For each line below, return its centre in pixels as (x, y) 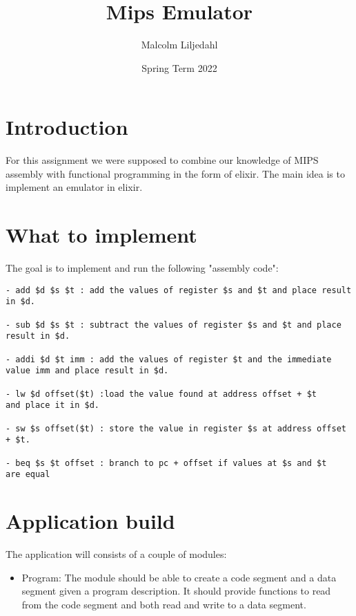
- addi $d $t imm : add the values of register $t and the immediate (169, 359)
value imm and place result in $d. (87, 371)
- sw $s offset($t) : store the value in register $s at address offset (176, 428)
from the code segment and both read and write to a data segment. (164, 604)
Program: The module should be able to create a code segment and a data (179, 577)
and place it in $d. (53, 405)
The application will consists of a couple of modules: (116, 554)
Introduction (67, 127)
